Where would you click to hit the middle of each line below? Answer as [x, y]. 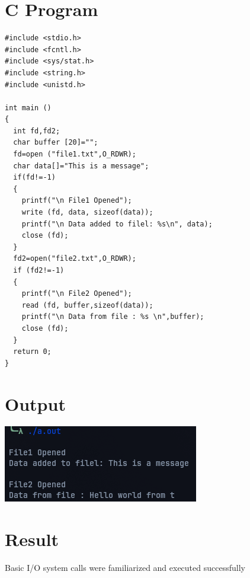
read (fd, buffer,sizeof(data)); [87, 305]
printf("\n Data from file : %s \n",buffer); [113, 317]
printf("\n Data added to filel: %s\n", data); [117, 224]
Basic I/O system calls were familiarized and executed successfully [125, 568]
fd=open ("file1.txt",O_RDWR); [75, 154]
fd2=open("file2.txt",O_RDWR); [75, 259]
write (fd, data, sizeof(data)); [87, 213]
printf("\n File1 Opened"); [77, 201]
